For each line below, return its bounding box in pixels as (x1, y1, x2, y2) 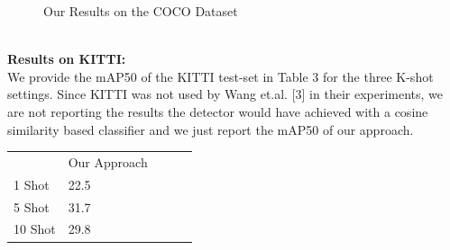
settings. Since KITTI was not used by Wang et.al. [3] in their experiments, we (7, 85, 444, 103)
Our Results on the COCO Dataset (43, 2, 238, 20)
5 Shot (14, 197, 50, 216)
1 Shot (14, 174, 50, 193)
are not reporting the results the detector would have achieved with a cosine (7, 102, 428, 121)
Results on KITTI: (7, 49, 126, 68)
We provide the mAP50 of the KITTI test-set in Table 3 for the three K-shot (7, 67, 434, 85)
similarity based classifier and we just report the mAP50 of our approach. (7, 120, 414, 138)
